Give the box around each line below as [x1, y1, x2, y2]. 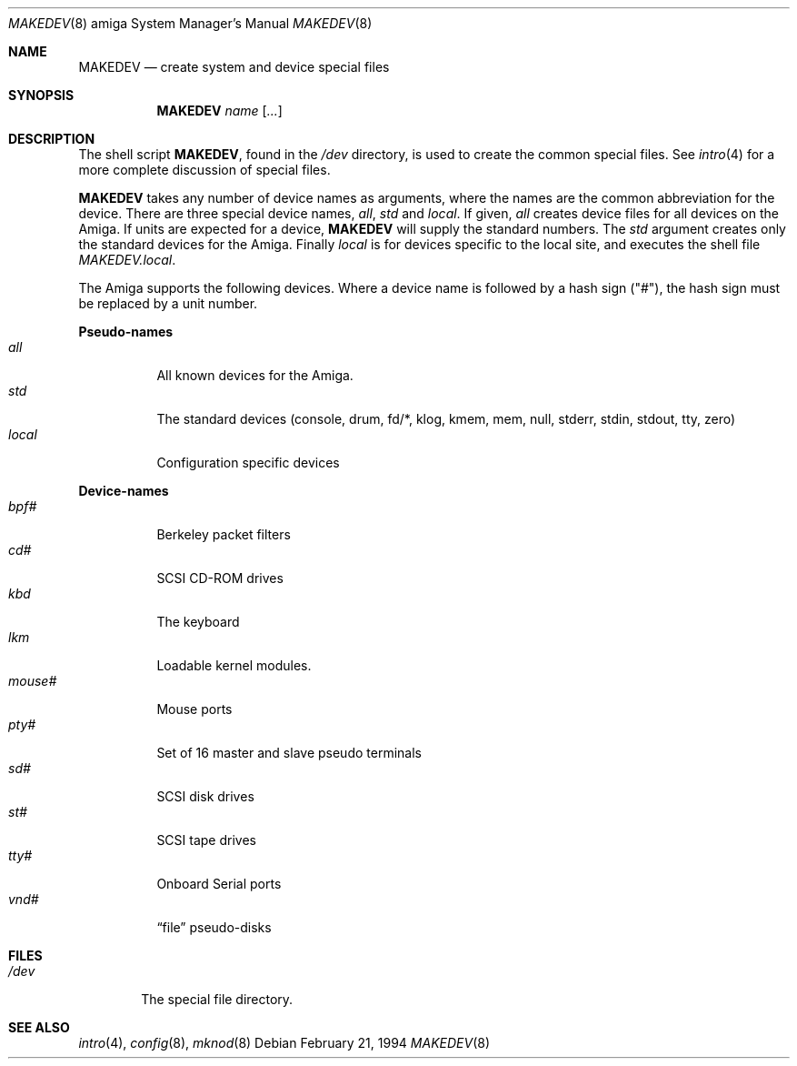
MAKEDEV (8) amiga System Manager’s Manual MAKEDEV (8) [8, 15, 373, 31]
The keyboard [156, 614, 240, 629]
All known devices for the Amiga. [156, 367, 354, 383]
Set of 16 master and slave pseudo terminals [156, 745, 422, 760]
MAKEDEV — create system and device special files [78, 59, 390, 75]
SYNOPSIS [8, 87, 75, 103]
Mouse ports [156, 701, 233, 717]
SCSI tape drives [156, 832, 256, 848]
